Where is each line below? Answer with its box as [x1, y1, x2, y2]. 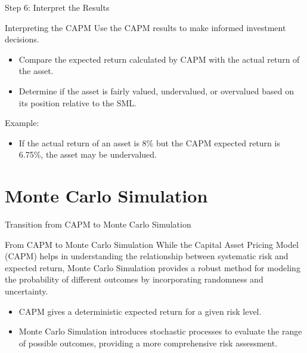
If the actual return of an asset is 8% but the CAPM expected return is [18, 136, 280, 149]
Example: [5, 116, 39, 129]
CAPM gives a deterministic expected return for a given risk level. [18, 305, 262, 317]
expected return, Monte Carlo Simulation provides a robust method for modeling [5, 261, 300, 274]
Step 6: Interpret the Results [5, 1, 110, 13]
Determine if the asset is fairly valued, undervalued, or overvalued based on [18, 84, 294, 97]
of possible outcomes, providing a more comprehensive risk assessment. [18, 336, 278, 349]
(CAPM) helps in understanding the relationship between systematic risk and [5, 250, 289, 262]
